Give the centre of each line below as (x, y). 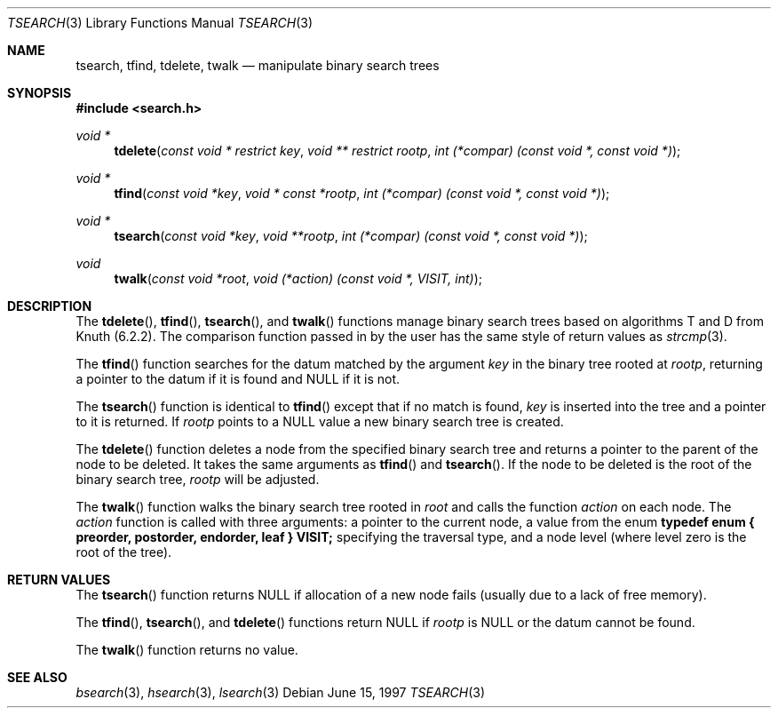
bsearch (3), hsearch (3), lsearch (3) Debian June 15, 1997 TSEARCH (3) (281, 692)
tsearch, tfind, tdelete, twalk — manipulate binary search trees (258, 65)
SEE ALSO (37, 677)
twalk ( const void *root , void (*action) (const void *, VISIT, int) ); (298, 278)
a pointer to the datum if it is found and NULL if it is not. (238, 379)
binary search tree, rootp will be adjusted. (198, 479)
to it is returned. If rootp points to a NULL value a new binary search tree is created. (320, 421)
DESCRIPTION (50, 306)
